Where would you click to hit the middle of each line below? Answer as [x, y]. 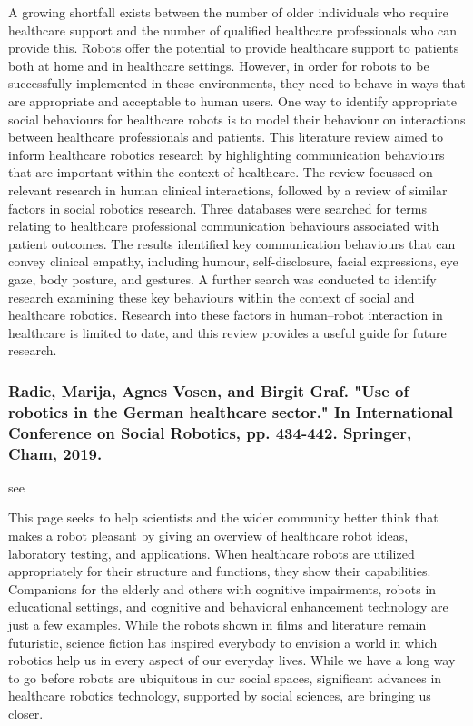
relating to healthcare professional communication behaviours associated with [224, 226]
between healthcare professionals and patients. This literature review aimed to [226, 137]
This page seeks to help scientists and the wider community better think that [223, 517]
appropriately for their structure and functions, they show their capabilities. [220, 571]
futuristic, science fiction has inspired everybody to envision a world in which [223, 642]
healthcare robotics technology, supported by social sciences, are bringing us [220, 696]
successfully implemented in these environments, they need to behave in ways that [237, 83]
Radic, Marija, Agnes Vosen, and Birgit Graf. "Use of [209, 390]
